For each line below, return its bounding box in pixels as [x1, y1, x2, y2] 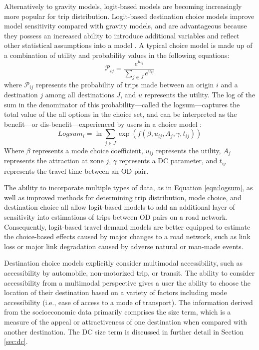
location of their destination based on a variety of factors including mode [4, 287, 227, 298]
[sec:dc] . [4, 336, 28, 347]
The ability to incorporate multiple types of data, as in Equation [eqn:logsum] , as [4, 182, 253, 193]
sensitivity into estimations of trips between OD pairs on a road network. [4, 212, 228, 222]
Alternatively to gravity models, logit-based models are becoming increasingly [4, 1, 242, 11]
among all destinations [45, 89, 114, 100]
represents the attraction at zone [4, 155, 104, 166]
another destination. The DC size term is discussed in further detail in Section [4, 326, 244, 337]
